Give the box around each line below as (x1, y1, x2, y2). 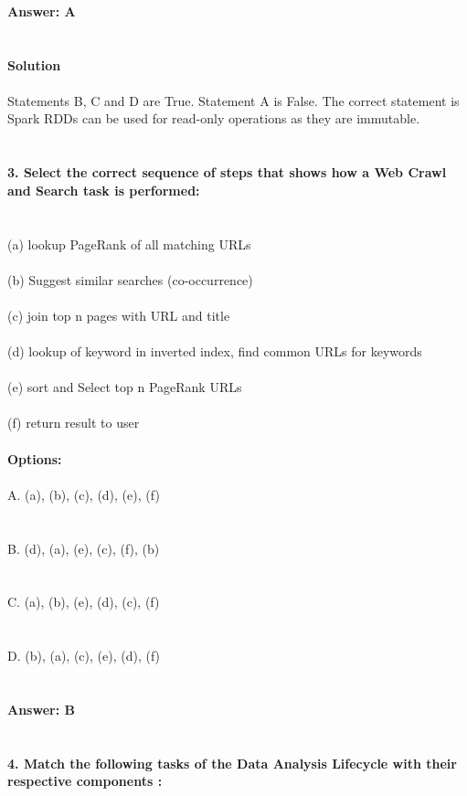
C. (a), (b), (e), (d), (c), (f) (7, 592, 160, 611)
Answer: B (7, 699, 75, 718)
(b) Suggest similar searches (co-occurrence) (7, 270, 253, 289)
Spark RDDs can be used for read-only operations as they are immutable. (7, 109, 420, 128)
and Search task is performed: (7, 180, 200, 199)
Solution (7, 55, 61, 74)
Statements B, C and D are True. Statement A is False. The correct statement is (7, 90, 460, 110)
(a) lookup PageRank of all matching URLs (7, 234, 251, 253)
